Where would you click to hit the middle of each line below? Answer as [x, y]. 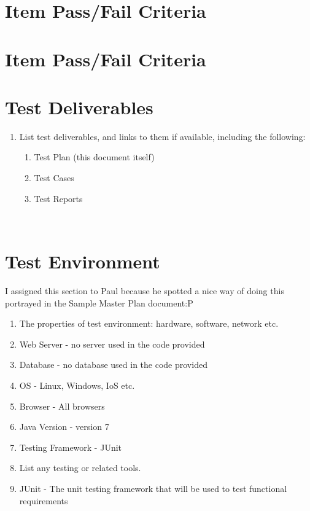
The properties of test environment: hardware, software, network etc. [149, 323]
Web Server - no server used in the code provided [112, 344]
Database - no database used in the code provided [113, 365]
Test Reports [58, 198]
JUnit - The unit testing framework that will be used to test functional [153, 488]
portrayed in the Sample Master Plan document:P [99, 302]
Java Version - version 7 [64, 427]
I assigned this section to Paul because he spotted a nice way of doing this [145, 290]
